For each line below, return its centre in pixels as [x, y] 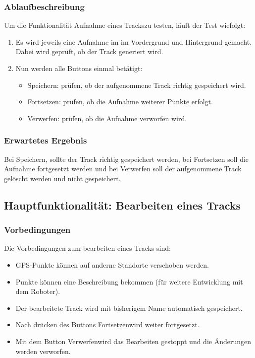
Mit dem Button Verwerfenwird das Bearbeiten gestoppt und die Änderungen [133, 341]
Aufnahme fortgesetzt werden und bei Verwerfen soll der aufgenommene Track [123, 169]
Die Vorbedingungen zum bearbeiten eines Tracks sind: [87, 248]
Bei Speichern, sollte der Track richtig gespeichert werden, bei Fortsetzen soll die [127, 159]
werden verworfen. [43, 351]
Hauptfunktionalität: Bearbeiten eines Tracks [123, 205]
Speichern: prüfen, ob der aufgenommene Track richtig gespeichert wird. [137, 85]
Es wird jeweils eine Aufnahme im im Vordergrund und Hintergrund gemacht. [134, 41]
